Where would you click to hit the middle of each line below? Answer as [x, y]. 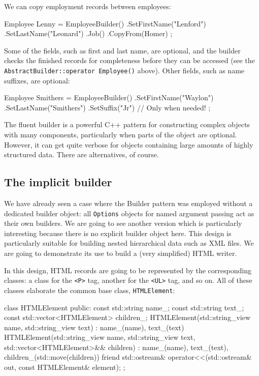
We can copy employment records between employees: [88, 6]
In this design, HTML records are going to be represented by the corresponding [128, 270]
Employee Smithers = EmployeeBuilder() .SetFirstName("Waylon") [109, 97]
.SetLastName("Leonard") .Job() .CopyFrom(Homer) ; [88, 33]
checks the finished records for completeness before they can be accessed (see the [129, 60]
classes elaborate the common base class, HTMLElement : [90, 290]
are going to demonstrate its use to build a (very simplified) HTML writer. [121, 253]
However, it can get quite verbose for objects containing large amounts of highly [129, 144]
